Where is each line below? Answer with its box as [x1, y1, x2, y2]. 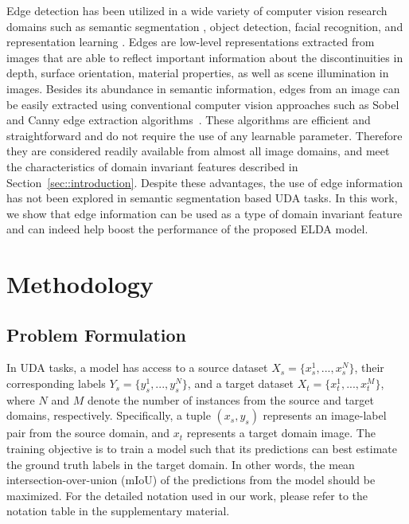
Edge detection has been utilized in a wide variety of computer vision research [6, 2, 388, 18]
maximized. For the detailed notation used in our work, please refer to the [6, 487, 368, 503]
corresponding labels [6, 375, 106, 392]
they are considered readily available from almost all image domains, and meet [6, 143, 390, 159]
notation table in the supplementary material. [6, 502, 230, 519]
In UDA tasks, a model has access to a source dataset [6, 359, 268, 376]
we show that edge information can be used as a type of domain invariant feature [6, 205, 403, 221]
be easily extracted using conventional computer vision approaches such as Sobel [6, 96, 399, 112]
